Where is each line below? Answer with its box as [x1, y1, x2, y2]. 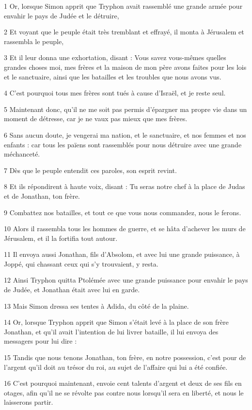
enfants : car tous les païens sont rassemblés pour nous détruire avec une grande [4, 139, 242, 149]
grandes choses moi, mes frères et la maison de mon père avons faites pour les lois [4, 62, 247, 72]
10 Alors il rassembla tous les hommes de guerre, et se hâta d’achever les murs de [4, 223, 246, 234]
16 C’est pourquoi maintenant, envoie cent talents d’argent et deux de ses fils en [4, 378, 242, 388]
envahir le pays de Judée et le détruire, [4, 10, 119, 20]
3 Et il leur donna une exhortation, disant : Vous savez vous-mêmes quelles [4, 52, 226, 63]
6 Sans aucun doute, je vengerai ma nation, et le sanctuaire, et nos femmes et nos [4, 129, 246, 140]
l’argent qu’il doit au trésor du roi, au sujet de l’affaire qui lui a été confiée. [4, 362, 228, 372]
